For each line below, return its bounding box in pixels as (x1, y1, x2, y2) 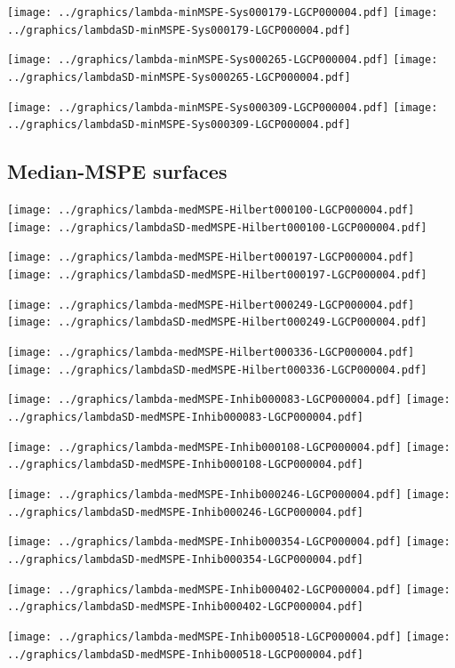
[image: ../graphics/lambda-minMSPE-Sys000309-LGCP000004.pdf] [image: (7, 101, 438, 114)
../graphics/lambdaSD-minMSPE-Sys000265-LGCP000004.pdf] (7, 70, 351, 84)
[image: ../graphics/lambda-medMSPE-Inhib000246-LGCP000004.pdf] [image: (7, 488, 451, 502)
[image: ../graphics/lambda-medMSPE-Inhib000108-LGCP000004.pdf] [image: (7, 440, 451, 454)
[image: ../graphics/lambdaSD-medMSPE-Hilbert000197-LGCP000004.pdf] (7, 269, 427, 282)
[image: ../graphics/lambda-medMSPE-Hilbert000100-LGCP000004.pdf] (7, 204, 415, 217)
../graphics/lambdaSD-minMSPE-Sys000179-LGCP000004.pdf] (7, 23, 351, 36)
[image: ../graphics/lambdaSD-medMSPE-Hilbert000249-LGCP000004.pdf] (7, 316, 427, 329)
